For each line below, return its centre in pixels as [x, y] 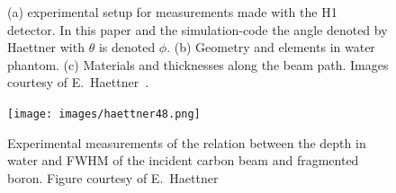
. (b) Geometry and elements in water [271, 47]
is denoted [127, 47]
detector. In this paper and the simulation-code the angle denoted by [198, 29]
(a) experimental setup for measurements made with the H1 [172, 12]
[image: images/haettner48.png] [104, 114]
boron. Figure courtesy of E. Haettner [113, 177]
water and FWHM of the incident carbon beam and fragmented [183, 160]
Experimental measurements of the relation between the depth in [187, 142]
